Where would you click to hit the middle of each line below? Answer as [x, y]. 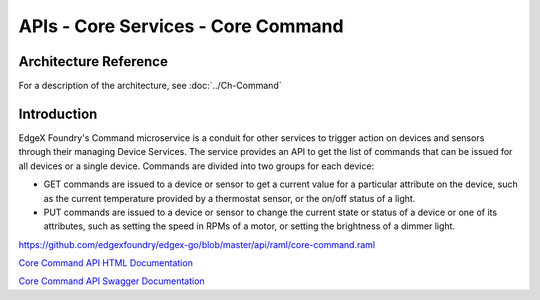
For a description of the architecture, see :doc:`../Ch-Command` [150, 86]
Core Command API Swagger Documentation [111, 281]
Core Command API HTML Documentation [106, 263]
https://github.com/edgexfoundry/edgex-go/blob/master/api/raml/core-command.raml [197, 244]
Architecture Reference [93, 61]
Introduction [58, 113]
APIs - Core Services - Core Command [181, 26]
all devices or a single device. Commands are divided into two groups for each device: [196, 166]
